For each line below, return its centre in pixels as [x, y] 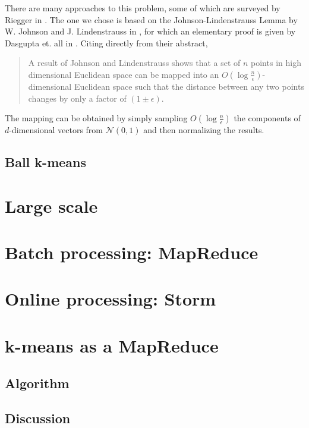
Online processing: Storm [111, 299]
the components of [267, 118]
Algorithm [37, 383]
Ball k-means [46, 162]
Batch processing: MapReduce [132, 252]
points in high [276, 63]
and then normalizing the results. [204, 130]
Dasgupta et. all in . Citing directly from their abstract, [106, 43]
